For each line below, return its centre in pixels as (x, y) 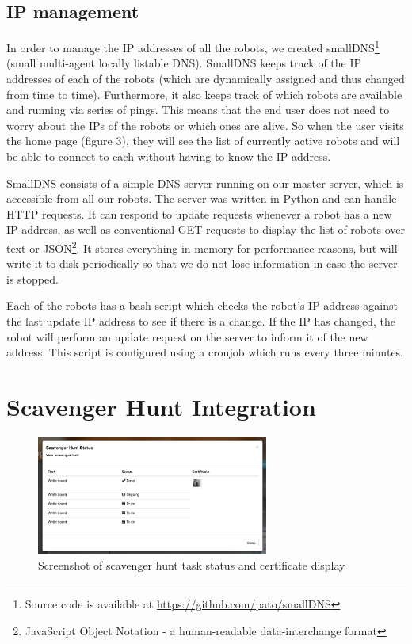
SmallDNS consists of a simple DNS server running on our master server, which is (205, 183)
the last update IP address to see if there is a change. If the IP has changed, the (201, 321)
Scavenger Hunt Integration (161, 406)
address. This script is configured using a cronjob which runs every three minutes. (205, 352)
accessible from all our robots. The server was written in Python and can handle (202, 198)
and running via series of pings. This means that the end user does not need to (198, 110)
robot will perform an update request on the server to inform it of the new (187, 336)
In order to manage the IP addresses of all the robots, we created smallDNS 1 (193, 46)
